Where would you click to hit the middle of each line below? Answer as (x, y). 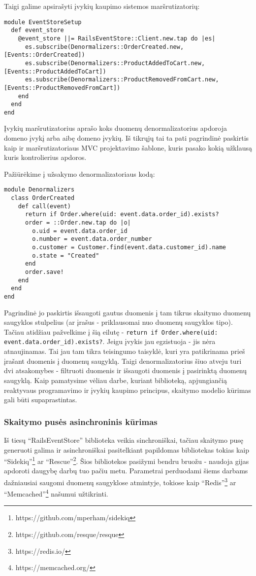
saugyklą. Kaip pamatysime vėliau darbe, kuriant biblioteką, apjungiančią (115, 380)
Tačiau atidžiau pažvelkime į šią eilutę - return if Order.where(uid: (111, 331)
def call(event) (45, 206)
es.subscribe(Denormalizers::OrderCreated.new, (104, 47)
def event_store (37, 30)
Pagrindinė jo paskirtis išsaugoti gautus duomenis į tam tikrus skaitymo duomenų (128, 312)
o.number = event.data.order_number (92, 239)
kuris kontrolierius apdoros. (45, 157)
